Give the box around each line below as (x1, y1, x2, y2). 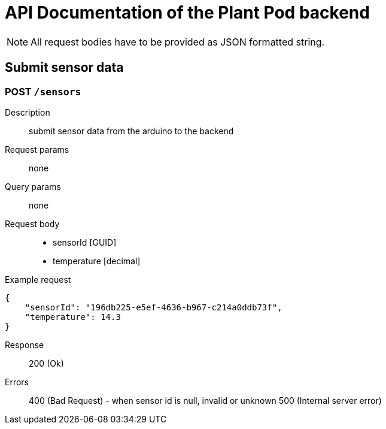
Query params (5, 181, 61, 192)
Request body (5, 218, 60, 229)
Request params (5, 144, 69, 155)
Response (5, 339, 44, 350)
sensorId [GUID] (53, 237, 117, 247)
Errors (5, 376, 29, 387)
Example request (5, 274, 71, 285)
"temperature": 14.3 (25, 312, 121, 322)
